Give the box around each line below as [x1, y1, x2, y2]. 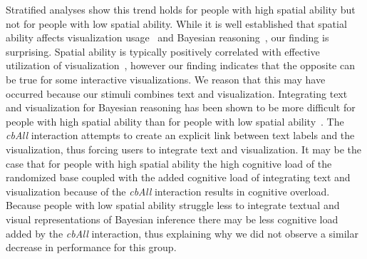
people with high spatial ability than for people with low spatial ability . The [6, 113, 344, 128]
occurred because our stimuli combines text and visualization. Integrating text [6, 86, 348, 101]
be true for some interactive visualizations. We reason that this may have [6, 71, 326, 86]
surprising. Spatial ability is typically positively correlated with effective [6, 44, 320, 59]
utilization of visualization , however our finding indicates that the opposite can [6, 58, 355, 73]
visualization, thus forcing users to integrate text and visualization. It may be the [6, 141, 362, 156]
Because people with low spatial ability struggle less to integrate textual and [6, 198, 340, 213]
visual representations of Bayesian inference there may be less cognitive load [6, 211, 338, 226]
